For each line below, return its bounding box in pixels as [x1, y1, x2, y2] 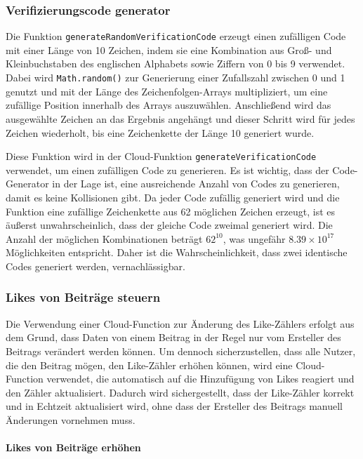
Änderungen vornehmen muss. [6, 412, 136, 427]
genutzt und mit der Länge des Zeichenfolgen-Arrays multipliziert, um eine [6, 84, 328, 98]
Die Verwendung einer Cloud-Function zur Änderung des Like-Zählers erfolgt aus [6, 316, 355, 331]
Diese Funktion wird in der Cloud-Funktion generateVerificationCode [6, 149, 317, 164]
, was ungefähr [223, 231, 286, 246]
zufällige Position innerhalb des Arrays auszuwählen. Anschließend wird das [6, 98, 331, 112]
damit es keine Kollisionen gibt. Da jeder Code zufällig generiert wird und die [6, 189, 340, 204]
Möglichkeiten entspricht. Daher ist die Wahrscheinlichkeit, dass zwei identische [6, 245, 348, 260]
